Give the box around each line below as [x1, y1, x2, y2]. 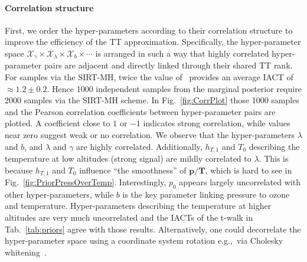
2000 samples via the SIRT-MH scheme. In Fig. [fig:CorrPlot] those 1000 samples [5, 94, 299, 106]
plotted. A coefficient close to [5, 117, 110, 129]
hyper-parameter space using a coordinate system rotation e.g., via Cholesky [5, 234, 283, 247]
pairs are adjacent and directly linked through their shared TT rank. [44, 59, 293, 71]
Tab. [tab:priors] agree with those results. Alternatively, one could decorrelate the [5, 222, 301, 235]
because [5, 163, 33, 176]
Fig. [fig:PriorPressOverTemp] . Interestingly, [5, 176, 166, 188]
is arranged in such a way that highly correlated [95, 47, 269, 59]
